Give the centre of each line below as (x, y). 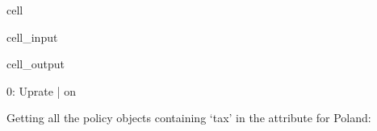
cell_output (36, 64)
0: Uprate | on (41, 90)
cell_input (32, 37)
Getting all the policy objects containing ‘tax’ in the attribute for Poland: (189, 118)
